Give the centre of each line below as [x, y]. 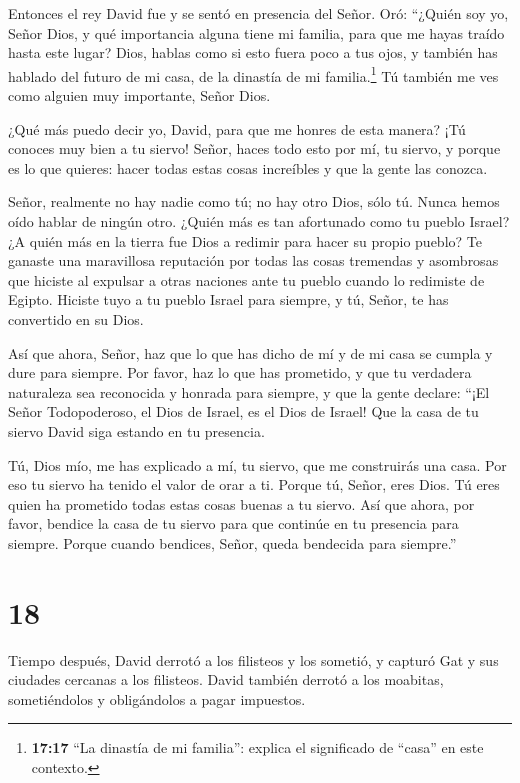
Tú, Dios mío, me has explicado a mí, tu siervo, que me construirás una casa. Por [257, 464]
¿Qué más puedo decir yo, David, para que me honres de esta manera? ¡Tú [237, 128]
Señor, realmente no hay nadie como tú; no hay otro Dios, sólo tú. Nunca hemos [254, 201]
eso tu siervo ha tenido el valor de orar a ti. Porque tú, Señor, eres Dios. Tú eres [254, 484]
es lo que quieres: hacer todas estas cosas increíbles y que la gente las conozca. [248, 167]
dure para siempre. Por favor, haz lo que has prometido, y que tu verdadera [240, 372]
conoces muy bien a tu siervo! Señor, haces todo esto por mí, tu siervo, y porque [254, 148]
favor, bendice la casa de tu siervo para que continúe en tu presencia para [233, 523]
